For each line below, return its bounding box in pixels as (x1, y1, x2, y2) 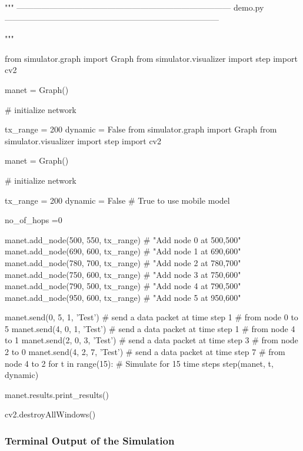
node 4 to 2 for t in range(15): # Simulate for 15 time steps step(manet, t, (5, 357, 274, 369)
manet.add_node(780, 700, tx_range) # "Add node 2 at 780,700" (5, 256, 241, 268)
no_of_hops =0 (5, 214, 62, 226)
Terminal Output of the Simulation (5, 433, 175, 447)
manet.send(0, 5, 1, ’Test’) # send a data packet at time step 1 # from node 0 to (5, 311, 298, 323)
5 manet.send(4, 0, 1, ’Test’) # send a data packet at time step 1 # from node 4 (5, 322, 295, 334)
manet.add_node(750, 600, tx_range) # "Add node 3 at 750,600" (5, 268, 241, 280)
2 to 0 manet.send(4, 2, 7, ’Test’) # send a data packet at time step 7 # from (5, 346, 285, 358)
